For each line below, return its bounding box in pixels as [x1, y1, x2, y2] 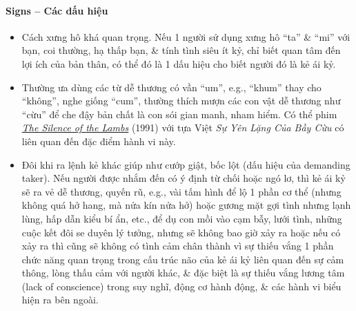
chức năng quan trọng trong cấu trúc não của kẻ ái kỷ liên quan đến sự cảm [21, 252, 344, 266]
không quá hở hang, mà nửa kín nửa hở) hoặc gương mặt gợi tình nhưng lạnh [21, 198, 351, 212]
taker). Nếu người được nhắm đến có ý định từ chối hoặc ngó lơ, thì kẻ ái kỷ [21, 171, 346, 185]
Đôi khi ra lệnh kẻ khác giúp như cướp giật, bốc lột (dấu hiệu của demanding [21, 157, 350, 171]
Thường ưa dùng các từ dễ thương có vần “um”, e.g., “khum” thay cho [21, 79, 322, 94]
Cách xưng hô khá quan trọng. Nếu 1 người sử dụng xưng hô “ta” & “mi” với [21, 29, 350, 44]
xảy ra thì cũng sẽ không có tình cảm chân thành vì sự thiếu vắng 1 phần [21, 238, 334, 253]
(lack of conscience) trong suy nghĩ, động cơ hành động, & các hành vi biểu [21, 279, 342, 293]
